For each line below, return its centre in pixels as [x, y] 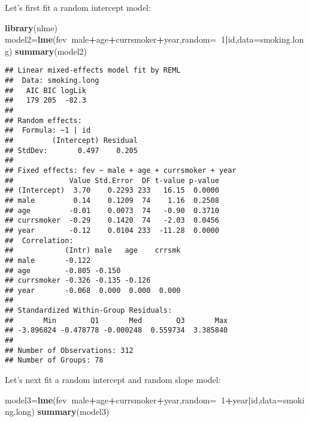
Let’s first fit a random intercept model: [78, 7]
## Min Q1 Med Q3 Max [116, 320]
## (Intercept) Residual [71, 140]
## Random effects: [43, 120]
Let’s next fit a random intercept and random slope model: [113, 380]
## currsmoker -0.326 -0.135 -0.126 [78, 281]
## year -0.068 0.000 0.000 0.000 [93, 290]
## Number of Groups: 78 [54, 360]
